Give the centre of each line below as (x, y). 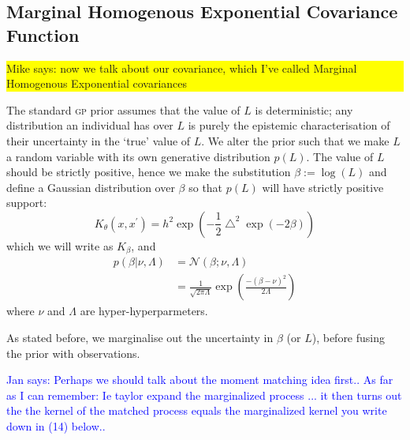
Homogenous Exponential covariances (97, 83)
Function (43, 34)
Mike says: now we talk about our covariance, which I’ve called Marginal (182, 68)
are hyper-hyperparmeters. (144, 311)
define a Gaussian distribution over (91, 187)
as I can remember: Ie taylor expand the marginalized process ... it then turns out (204, 395)
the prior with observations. (73, 353)
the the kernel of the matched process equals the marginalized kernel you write (197, 410)
